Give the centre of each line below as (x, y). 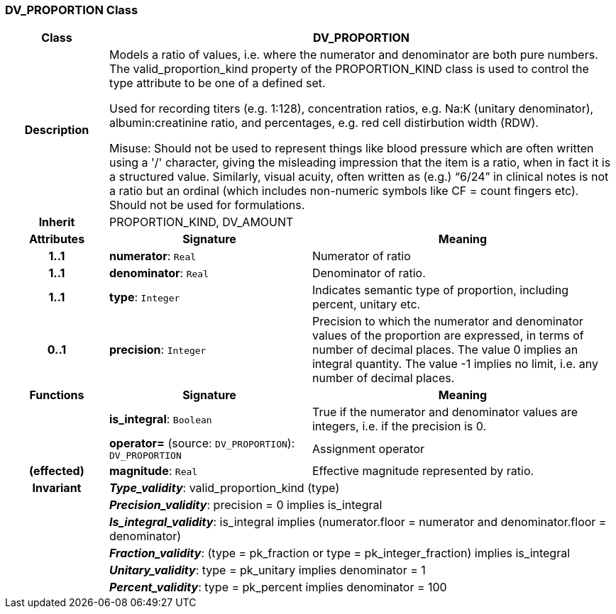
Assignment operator (368, 448)
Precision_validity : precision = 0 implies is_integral (246, 505)
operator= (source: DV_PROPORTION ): (202, 443)
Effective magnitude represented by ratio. (423, 471)
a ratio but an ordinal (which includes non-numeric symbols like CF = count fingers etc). (344, 191)
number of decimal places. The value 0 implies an (445, 350)
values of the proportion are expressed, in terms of (448, 336)
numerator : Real (153, 256)
